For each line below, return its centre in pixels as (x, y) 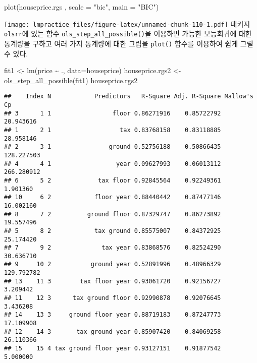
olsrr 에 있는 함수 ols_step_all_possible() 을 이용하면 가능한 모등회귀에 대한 (128, 34)
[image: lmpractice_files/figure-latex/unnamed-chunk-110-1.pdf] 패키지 (127, 23)
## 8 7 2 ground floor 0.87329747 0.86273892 (113, 214)
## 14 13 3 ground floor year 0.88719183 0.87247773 (113, 315)
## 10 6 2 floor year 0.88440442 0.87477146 (113, 197)
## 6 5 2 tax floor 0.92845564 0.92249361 (113, 180)
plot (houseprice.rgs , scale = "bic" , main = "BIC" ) (82, 7)
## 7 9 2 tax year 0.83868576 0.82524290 (113, 248)
